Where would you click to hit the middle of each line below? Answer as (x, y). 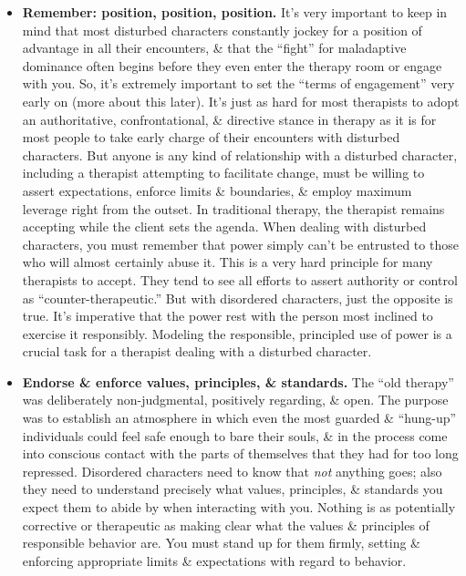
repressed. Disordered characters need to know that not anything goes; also (232, 471)
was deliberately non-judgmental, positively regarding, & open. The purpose (235, 400)
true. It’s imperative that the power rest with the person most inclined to (228, 316)
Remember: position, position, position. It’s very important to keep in (235, 12)
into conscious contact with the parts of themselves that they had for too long (240, 453)
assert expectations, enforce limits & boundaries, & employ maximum (217, 190)
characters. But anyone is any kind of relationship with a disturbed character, (240, 154)
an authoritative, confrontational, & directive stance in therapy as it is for (229, 119)
